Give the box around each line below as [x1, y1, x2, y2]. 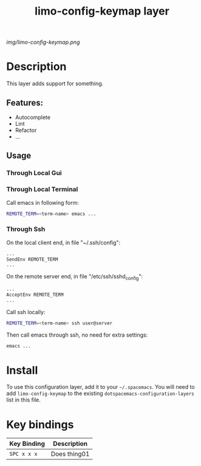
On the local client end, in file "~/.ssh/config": [6, 239, 121, 246]
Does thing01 [50, 450, 90, 458]
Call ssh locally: [6, 308, 46, 315]
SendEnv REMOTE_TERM [6, 256, 59, 262]
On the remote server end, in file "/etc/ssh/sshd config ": [6, 273, 143, 282]
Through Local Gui [6, 169, 62, 177]
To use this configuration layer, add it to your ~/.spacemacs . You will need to [6, 383, 196, 391]
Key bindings [6, 417, 74, 431]
